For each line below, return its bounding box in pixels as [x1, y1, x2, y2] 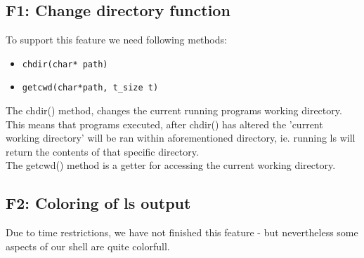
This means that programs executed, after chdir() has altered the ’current [6, 116, 323, 131]
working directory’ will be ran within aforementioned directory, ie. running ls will [6, 130, 356, 145]
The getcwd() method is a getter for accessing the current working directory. [6, 158, 336, 172]
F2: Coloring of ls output [6, 192, 191, 214]
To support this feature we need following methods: [6, 32, 227, 47]
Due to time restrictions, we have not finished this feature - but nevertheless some [6, 225, 358, 240]
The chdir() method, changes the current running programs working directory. [6, 103, 342, 118]
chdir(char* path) [22, 59, 108, 69]
